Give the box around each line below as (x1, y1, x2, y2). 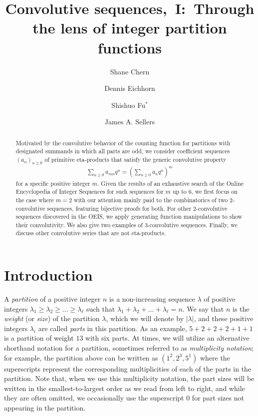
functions (97, 37, 162, 57)
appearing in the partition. (4, 403, 86, 413)
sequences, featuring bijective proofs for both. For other (47, 204, 192, 212)
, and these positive (194, 313, 254, 324)
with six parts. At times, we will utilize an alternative (85, 333, 250, 343)
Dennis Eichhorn (104, 83, 155, 93)
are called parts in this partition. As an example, (38, 323, 187, 333)
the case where (15, 195, 54, 204)
